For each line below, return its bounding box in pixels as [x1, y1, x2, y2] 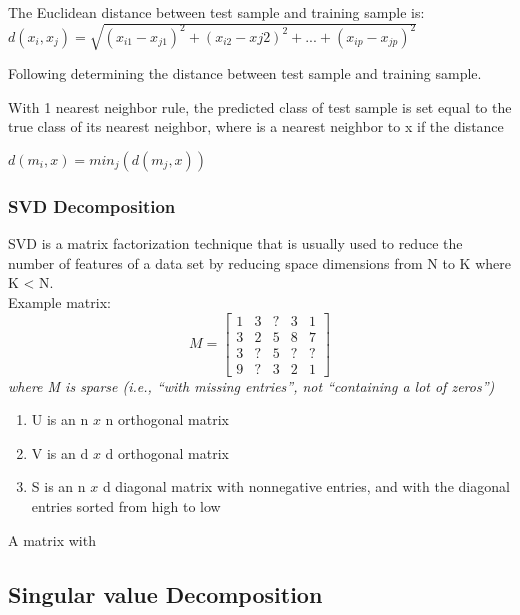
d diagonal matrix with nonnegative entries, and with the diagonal [102, 476, 510, 497]
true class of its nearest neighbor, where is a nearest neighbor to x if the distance [8, 116, 504, 137]
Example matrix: [8, 291, 111, 312]
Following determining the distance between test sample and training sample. [8, 63, 482, 84]
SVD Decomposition [8, 193, 176, 218]
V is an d [31, 442, 89, 463]
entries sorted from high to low [31, 496, 221, 517]
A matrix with [8, 529, 96, 550]
